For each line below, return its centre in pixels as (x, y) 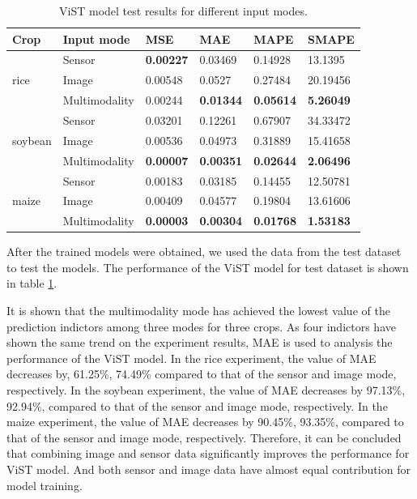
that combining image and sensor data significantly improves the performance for (208, 453)
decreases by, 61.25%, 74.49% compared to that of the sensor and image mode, (202, 374)
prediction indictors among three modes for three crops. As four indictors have (201, 326)
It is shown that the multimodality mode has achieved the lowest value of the (198, 311)
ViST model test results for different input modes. (183, 11)
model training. (45, 485)
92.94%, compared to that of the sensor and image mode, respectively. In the (197, 405)
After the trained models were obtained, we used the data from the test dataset (204, 252)
